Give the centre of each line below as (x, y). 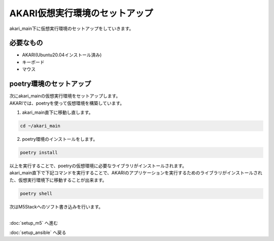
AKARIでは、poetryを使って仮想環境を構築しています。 (67, 103)
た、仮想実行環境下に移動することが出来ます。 (58, 180)
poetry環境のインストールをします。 (60, 139)
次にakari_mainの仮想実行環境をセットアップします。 (65, 96)
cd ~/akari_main (40, 126)
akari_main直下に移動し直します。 (58, 112)
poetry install (39, 152)
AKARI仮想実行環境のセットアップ (81, 13)
